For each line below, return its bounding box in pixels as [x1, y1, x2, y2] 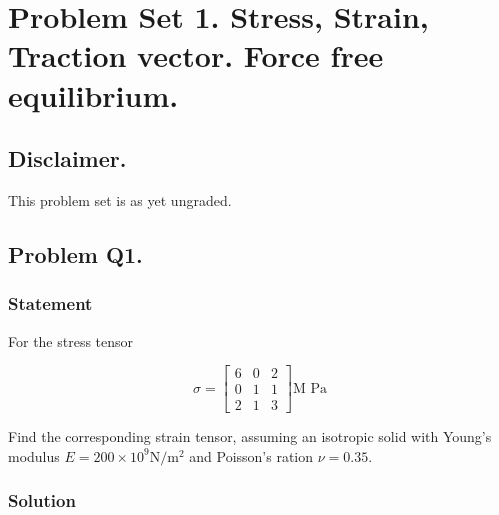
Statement [8, 291, 93, 316]
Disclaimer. [8, 143, 127, 174]
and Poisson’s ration [189, 445, 314, 466]
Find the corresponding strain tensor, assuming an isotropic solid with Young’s [8, 426, 492, 447]
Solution [8, 488, 76, 513]
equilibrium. [8, 74, 179, 115]
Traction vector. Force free [8, 35, 384, 76]
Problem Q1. [8, 238, 143, 269]
